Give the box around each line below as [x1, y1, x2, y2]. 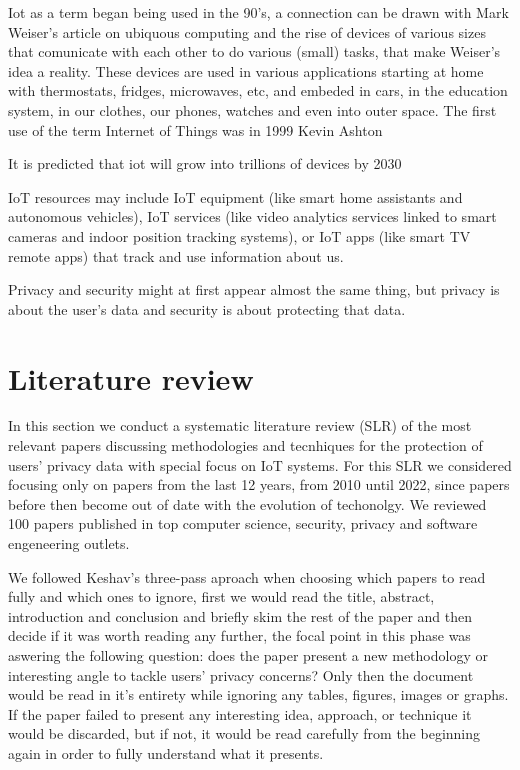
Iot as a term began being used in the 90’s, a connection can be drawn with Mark [8, 2, 509, 22]
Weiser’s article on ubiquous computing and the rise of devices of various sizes [8, 21, 486, 42]
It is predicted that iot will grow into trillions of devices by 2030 [8, 153, 402, 174]
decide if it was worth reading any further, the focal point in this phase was [8, 625, 471, 646]
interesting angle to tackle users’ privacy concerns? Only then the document [8, 664, 474, 685]
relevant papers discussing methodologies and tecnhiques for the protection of [8, 435, 483, 456]
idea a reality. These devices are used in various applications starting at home [8, 60, 484, 81]
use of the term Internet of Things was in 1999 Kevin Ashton [8, 119, 383, 140]
